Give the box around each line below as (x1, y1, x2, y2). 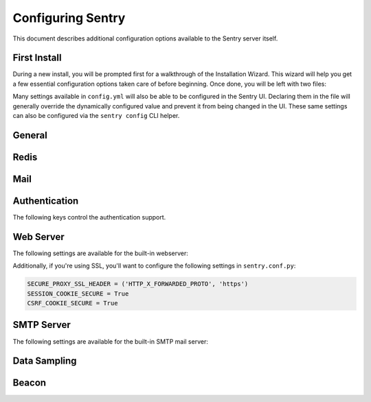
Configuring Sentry (12, 10, 126, 25)
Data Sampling (12, 355, 77, 367)
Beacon (12, 377, 47, 389)
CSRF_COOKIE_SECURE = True (27, 299, 118, 307)
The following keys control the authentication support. (12, 213, 166, 221)
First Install (12, 52, 62, 64)
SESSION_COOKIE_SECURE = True (27, 289, 129, 298)
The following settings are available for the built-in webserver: (12, 249, 189, 257)
